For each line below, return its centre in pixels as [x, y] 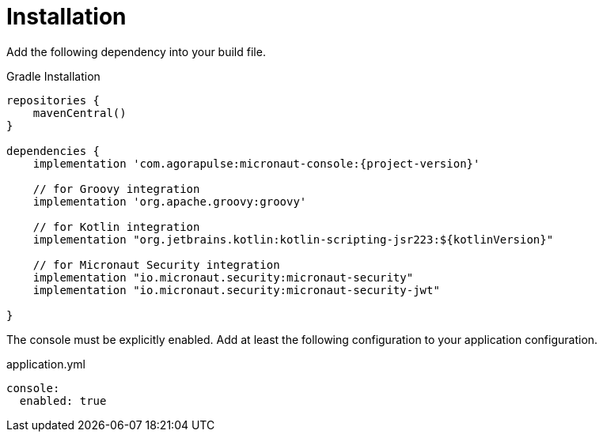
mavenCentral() [80, 113]
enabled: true [63, 400]
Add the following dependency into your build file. [136, 51]
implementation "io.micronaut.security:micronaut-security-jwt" [236, 290]
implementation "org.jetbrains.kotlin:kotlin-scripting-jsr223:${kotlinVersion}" [293, 239]
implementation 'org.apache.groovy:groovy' [170, 201]
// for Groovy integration [116, 189]
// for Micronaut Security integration [156, 264]
